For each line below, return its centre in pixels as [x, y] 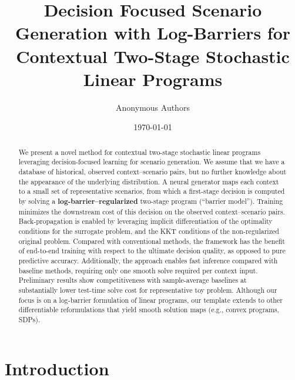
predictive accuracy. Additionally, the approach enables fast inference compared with [148, 260]
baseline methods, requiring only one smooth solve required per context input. [138, 270]
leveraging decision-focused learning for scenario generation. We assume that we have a [152, 162]
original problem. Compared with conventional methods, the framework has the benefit [152, 241]
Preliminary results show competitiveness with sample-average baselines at [133, 280]
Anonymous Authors [153, 107]
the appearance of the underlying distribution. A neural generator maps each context [149, 181]
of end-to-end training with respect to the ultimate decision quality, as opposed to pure [152, 251]
